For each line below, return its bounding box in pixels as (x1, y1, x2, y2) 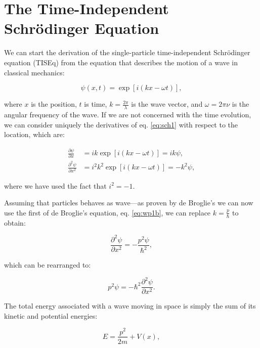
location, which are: (4, 129, 65, 140)
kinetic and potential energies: (4, 310, 98, 321)
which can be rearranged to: (4, 259, 91, 270)
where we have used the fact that (4, 180, 107, 191)
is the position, (31, 99, 77, 109)
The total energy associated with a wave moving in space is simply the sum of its (4, 300, 256, 311)
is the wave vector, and (131, 99, 203, 109)
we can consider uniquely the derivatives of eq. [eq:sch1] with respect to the (4, 119, 238, 129)
